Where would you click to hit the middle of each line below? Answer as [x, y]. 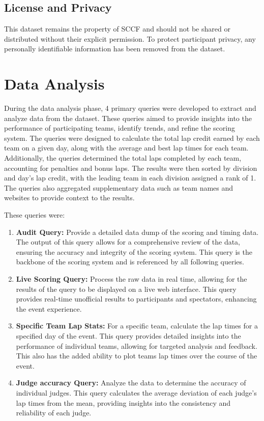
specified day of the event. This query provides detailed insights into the [128, 335]
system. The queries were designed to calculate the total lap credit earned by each [132, 138]
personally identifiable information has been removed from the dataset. [115, 49]
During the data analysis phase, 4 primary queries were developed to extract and [130, 108]
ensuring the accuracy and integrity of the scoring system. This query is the [134, 251]
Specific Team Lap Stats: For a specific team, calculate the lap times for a [137, 326]
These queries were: [35, 215]
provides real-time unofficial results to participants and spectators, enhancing [136, 299]
